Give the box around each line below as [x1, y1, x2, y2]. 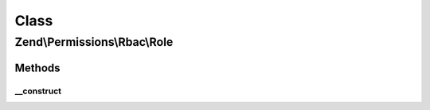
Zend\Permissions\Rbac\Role [14, 35, 174, 49]
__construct [14, 85, 62, 97]
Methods [14, 61, 61, 74]
